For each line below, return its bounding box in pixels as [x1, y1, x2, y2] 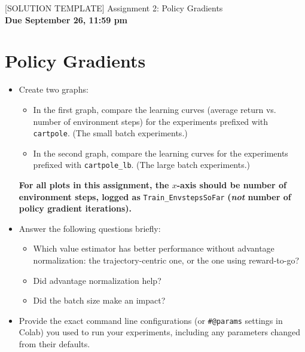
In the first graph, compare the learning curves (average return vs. [33, 103, 276, 115]
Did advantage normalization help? [33, 274, 161, 286]
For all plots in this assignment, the [19, 179, 169, 191]
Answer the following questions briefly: [19, 222, 161, 234]
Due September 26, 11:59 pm [5, 13, 127, 26]
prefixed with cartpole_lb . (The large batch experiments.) [33, 158, 251, 171]
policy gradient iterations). [19, 202, 132, 215]
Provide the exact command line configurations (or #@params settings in [19, 314, 283, 326]
